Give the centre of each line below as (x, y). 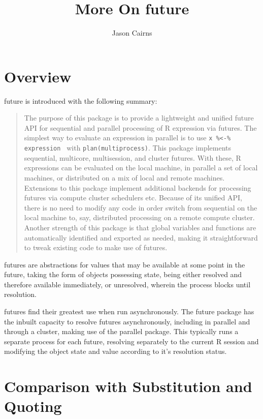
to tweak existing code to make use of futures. (96, 247)
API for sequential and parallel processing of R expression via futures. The (140, 127)
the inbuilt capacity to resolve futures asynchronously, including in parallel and (127, 321)
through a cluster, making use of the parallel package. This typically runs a (121, 331)
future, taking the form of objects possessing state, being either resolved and (123, 274)
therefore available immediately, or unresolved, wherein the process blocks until (127, 284)
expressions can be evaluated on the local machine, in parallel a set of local (141, 168)
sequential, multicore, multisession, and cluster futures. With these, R (133, 157)
